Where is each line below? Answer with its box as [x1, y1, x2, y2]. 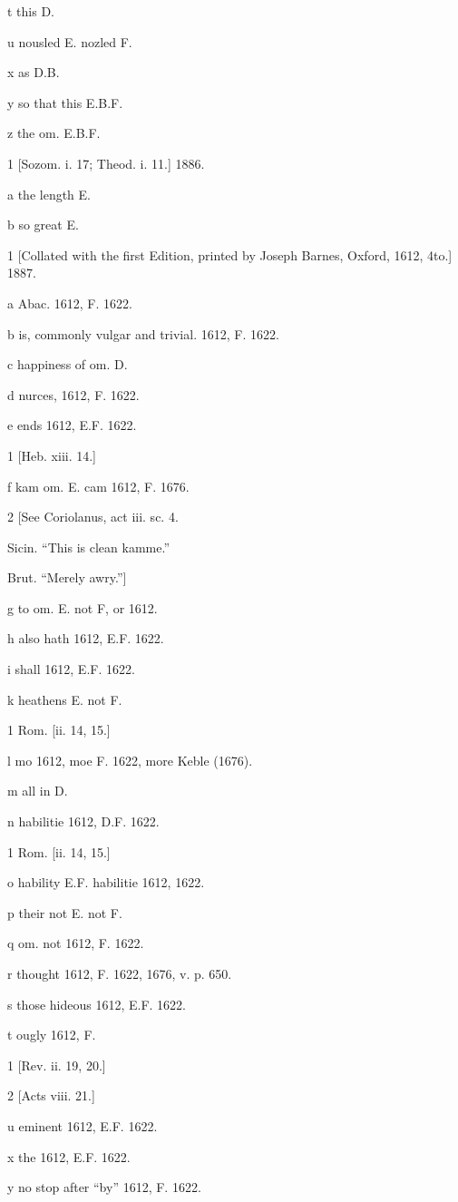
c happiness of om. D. [7, 355, 128, 374]
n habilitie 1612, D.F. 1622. [7, 812, 160, 831]
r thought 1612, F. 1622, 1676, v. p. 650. [7, 964, 232, 982]
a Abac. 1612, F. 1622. [7, 293, 132, 312]
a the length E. [7, 184, 91, 203]
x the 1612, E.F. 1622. [7, 1147, 131, 1166]
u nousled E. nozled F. [7, 32, 132, 51]
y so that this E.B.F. [7, 93, 123, 112]
